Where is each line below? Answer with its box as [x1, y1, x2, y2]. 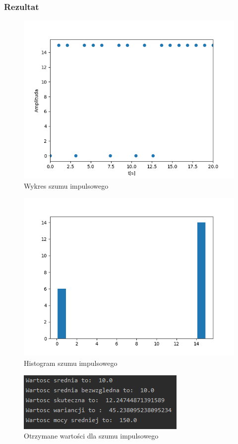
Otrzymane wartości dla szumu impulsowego [24, 431, 159, 441]
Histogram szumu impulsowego [24, 358, 118, 368]
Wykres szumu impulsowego [24, 180, 109, 191]
